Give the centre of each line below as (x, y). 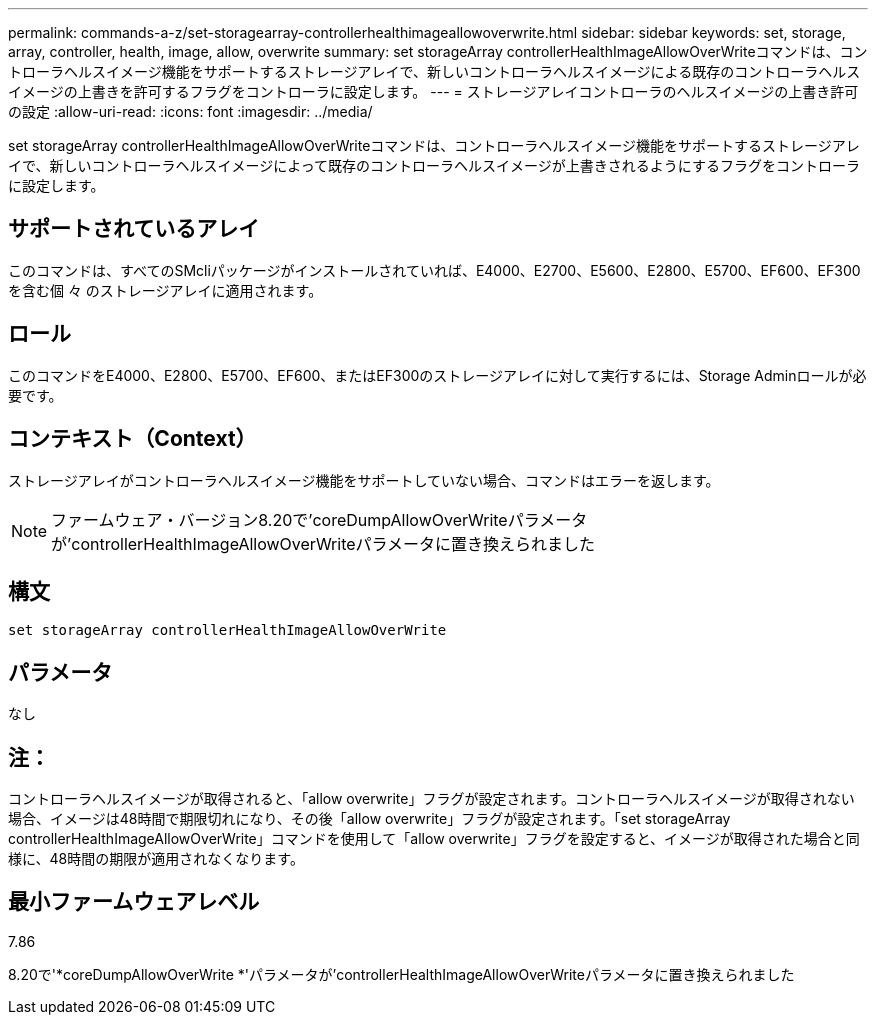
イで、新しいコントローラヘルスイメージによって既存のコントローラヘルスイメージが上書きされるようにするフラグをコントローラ (434, 165)
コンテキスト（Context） (132, 439)
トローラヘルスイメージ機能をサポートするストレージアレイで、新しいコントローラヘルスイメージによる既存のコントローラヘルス (434, 71)
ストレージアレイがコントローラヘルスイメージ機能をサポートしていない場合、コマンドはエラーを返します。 (364, 480)
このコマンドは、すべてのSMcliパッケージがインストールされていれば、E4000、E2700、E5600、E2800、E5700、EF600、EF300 (434, 270)
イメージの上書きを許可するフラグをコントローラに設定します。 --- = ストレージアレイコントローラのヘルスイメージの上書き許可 (433, 91)
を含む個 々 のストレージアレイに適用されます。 (165, 290)
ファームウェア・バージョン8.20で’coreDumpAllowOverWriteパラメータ (319, 519)
